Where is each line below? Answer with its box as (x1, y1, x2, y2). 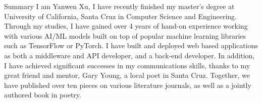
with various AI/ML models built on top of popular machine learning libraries (4, 30, 246, 41)
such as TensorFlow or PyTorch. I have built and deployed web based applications (4, 40, 258, 51)
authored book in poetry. (4, 89, 81, 100)
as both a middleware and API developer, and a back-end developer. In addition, (4, 50, 255, 60)
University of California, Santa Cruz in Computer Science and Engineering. (4, 11, 237, 21)
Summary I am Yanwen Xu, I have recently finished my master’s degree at (4, 1, 235, 11)
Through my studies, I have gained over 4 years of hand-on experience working (4, 21, 248, 31)
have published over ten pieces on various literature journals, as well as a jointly (4, 79, 251, 90)
